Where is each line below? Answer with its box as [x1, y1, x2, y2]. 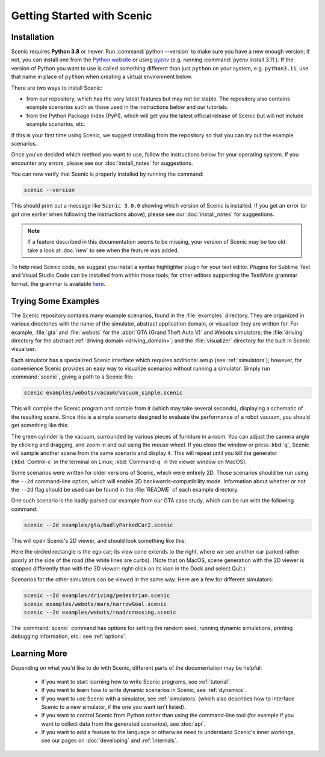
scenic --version [23, 187, 75, 194]
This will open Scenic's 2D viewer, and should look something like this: [11, 537, 187, 544]
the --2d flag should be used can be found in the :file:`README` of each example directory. [11, 486, 239, 493]
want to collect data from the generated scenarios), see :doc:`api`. [41, 720, 206, 728]
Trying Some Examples [11, 295, 100, 306]
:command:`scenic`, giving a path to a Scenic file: [11, 373, 134, 380]
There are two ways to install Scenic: [11, 84, 103, 91]
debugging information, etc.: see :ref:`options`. [11, 632, 127, 640]
